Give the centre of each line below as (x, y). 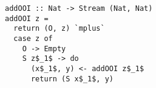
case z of (33, 38)
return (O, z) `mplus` (59, 29)
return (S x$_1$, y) (72, 79)
